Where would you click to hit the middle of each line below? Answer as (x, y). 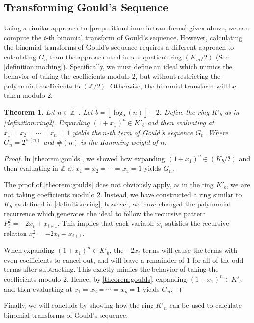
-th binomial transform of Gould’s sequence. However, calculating (144, 37)
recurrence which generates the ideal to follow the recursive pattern (105, 213)
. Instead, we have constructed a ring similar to (171, 194)
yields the (86, 132)
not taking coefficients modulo (49, 194)
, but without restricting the (178, 76)
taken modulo (25, 95)
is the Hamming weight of (120, 142)
